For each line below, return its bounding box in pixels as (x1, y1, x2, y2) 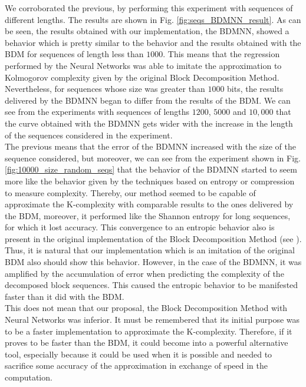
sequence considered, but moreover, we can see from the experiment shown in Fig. (5, 151, 301, 164)
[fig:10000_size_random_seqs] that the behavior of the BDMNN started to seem (5, 163, 297, 176)
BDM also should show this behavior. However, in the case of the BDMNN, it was (5, 256, 302, 268)
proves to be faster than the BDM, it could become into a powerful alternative (5, 336, 288, 349)
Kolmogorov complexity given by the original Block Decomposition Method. (5, 71, 279, 83)
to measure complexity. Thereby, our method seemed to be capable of (5, 186, 256, 199)
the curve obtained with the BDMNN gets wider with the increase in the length (5, 117, 293, 129)
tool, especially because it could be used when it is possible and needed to (5, 348, 272, 360)
